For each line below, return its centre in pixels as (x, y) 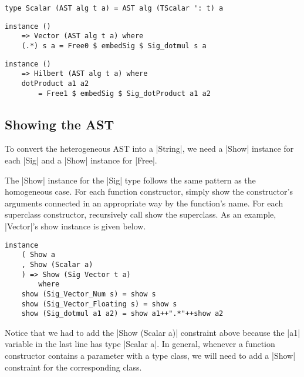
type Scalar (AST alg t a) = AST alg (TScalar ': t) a (114, 8)
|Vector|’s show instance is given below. (75, 226)
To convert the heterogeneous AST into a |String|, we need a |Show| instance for (149, 149)
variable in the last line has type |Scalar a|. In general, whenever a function (140, 344)
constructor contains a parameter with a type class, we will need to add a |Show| (150, 356)
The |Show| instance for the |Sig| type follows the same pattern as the (130, 180)
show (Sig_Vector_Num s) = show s (89, 294)
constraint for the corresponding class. (73, 367)
